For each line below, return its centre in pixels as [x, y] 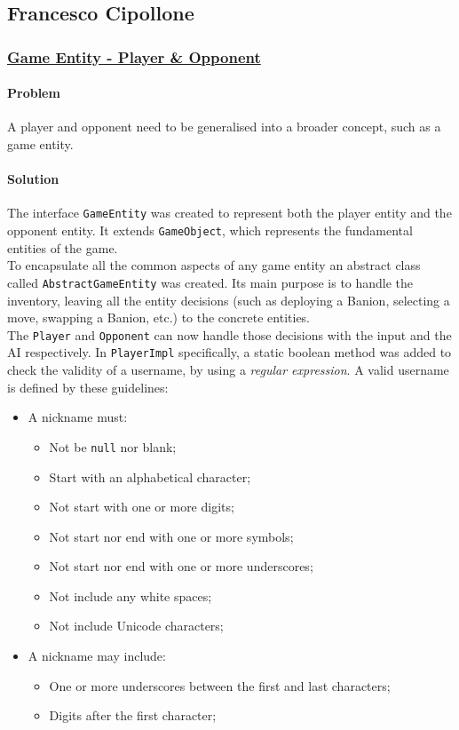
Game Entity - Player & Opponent [134, 56]
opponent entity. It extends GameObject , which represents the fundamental [210, 230]
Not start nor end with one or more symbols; [171, 536]
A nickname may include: [97, 656]
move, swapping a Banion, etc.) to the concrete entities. [159, 317]
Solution [33, 179]
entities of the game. [63, 247]
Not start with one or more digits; [142, 507]
